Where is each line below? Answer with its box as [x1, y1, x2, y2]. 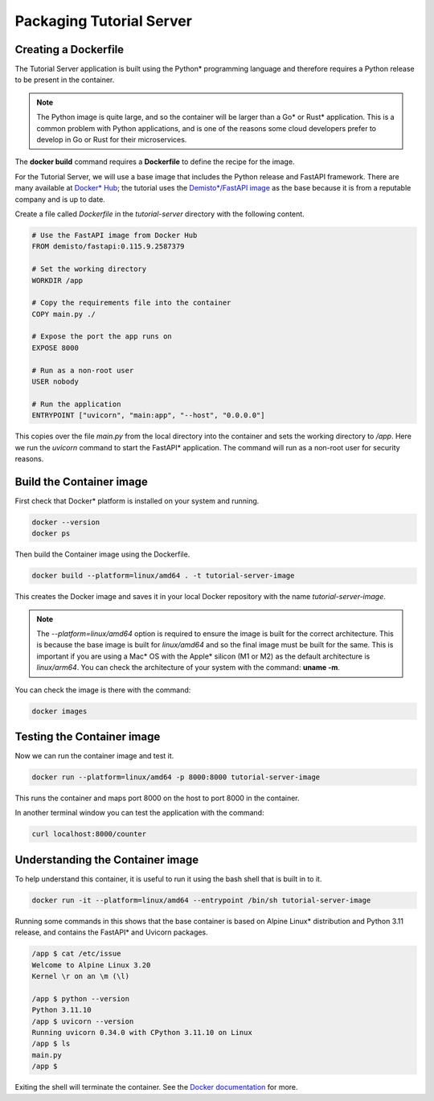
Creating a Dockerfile [14, 43, 125, 56]
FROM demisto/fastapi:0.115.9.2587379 [31, 242, 185, 251]
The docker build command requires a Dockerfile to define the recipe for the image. [14, 157, 295, 166]
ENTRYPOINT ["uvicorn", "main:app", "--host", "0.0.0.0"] [31, 411, 265, 420]
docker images [31, 706, 88, 716]
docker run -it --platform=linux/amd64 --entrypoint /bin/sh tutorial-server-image [31, 895, 371, 905]
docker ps [31, 529, 71, 538]
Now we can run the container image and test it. [14, 751, 174, 761]
